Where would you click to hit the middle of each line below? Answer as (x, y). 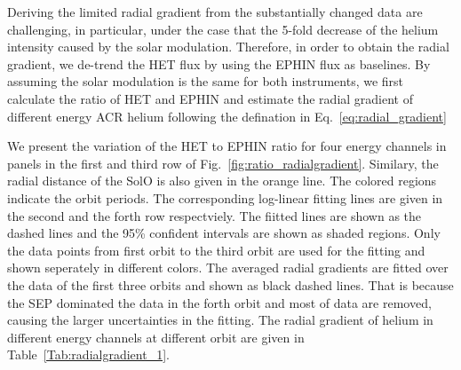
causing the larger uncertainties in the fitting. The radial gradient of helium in (220, 320)
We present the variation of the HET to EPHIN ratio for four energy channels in (227, 146)
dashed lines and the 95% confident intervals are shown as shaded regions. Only (224, 233)
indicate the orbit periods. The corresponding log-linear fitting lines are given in (225, 197)
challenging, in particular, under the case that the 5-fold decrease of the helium (223, 29)
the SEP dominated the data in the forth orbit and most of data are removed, (219, 302)
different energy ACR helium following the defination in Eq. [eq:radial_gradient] (227, 116)
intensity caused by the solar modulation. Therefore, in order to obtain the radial (228, 47)
